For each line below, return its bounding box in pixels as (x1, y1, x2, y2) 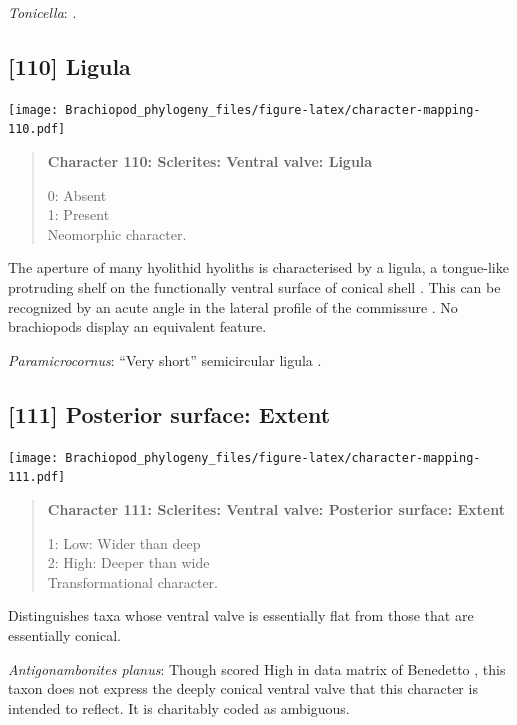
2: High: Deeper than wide (47, 552, 210, 573)
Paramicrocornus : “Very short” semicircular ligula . (8, 349, 322, 370)
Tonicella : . (8, 2, 77, 22)
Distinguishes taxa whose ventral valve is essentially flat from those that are (8, 605, 474, 626)
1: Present (47, 204, 110, 225)
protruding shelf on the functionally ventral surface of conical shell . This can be (8, 277, 501, 298)
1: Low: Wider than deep (47, 532, 201, 553)
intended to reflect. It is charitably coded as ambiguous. (8, 697, 350, 718)
